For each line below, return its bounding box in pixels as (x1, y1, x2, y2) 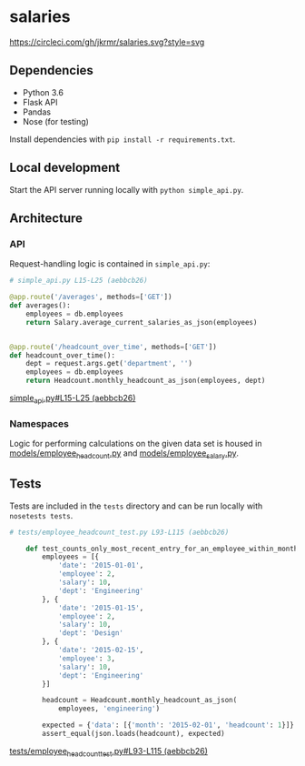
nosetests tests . (9, 509, 74, 520)
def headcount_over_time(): (9, 350, 116, 360)
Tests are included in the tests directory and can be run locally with (9, 500, 263, 511)
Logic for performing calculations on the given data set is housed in (9, 438, 262, 449)
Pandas (22, 106, 52, 117)
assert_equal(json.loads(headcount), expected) (42, 730, 225, 739)
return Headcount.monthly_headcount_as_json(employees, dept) (25, 376, 266, 386)
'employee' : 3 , (57, 653, 116, 663)
